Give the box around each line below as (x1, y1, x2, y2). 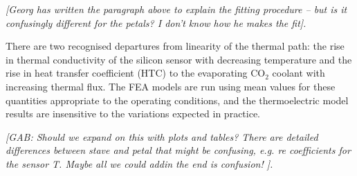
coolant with (272, 66, 325, 80)
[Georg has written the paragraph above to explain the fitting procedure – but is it (6, 2, 347, 16)
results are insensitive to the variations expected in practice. (6, 106, 261, 121)
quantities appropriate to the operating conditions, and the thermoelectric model (6, 92, 349, 107)
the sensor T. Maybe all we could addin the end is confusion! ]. (6, 156, 273, 170)
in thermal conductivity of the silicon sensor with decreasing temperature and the (6, 52, 352, 66)
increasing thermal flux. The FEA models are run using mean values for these (6, 79, 336, 93)
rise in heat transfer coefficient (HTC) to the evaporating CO (6, 66, 266, 80)
